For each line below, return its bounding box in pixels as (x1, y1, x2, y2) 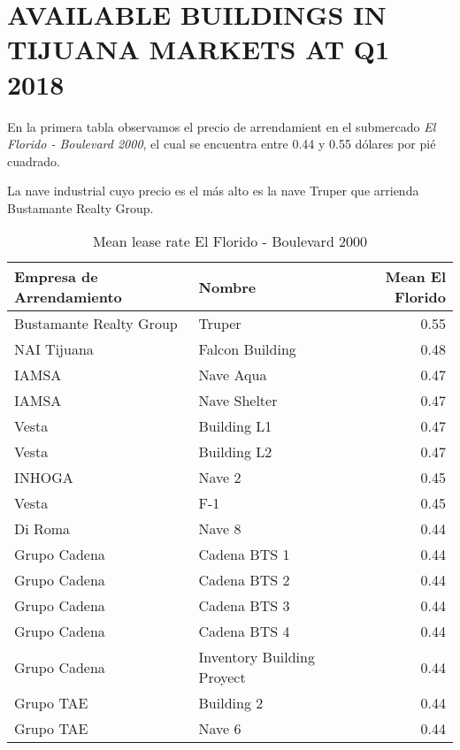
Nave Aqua (198, 364, 267, 386)
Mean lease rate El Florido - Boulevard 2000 (92, 231, 368, 252)
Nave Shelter (198, 390, 278, 411)
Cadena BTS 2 (198, 570, 290, 591)
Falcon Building (198, 339, 296, 360)
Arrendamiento (14, 287, 122, 308)
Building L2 (198, 441, 272, 463)
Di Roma (14, 518, 71, 540)
